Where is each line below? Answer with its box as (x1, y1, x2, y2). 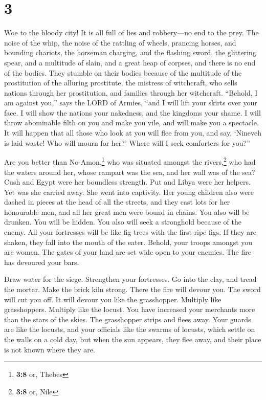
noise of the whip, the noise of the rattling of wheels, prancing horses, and (4, 37, 236, 48)
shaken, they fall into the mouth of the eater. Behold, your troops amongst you (4, 236, 253, 247)
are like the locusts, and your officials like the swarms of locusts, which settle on (4, 324, 255, 335)
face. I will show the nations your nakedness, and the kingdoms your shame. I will (4, 107, 261, 118)
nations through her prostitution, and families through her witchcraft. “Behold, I (4, 87, 258, 98)
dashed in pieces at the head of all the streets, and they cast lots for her (4, 196, 230, 207)
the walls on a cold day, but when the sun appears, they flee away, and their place (4, 334, 261, 344)
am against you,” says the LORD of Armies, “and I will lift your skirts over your (4, 97, 257, 108)
